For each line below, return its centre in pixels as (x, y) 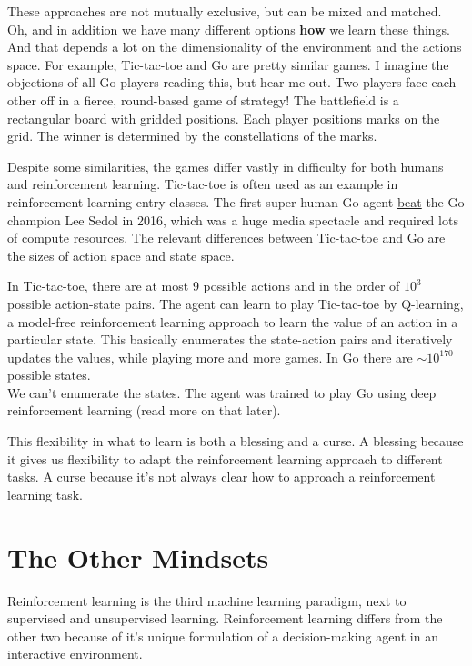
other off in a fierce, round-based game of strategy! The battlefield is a (203, 99)
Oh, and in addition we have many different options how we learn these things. (229, 29)
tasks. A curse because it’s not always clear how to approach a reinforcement (221, 477)
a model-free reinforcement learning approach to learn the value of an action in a (233, 321)
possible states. (49, 375)
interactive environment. (75, 654)
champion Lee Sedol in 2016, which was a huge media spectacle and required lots (233, 219)
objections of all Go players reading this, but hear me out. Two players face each (232, 82)
